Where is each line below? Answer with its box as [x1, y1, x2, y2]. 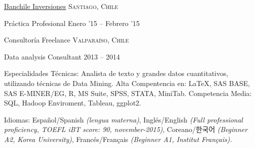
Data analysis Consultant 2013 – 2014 [4, 51, 120, 61]
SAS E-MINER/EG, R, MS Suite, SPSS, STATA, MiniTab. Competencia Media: [4, 87, 252, 98]
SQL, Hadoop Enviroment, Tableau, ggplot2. [4, 97, 141, 108]
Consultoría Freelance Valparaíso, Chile [4, 34, 129, 45]
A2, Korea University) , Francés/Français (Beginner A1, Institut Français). [4, 133, 232, 144]
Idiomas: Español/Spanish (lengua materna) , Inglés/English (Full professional [4, 114, 243, 124]
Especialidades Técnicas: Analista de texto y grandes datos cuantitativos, [4, 68, 228, 78]
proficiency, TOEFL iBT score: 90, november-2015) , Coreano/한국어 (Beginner [4, 124, 247, 134]
